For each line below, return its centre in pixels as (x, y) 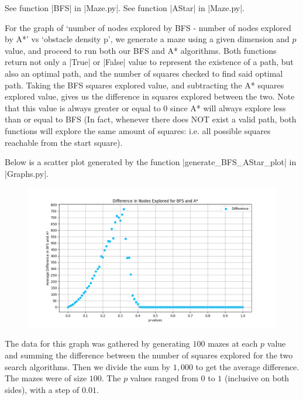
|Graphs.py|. (27, 173)
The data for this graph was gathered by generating (97, 343)
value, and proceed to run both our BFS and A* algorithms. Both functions (141, 50)
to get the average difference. (247, 366)
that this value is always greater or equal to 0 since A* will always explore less (145, 107)
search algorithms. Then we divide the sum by (88, 366)
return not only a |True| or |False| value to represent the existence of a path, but (149, 62)
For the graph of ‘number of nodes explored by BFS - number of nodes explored (148, 27)
